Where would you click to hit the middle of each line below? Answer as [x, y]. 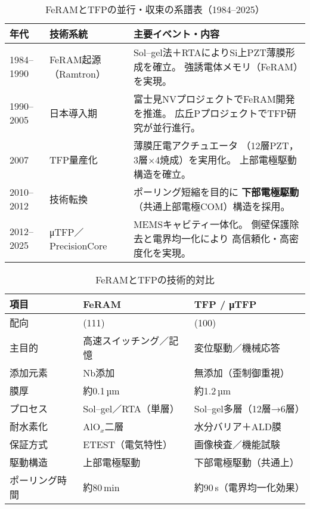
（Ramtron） [77, 74]
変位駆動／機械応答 [237, 348]
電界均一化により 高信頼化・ [216, 238]
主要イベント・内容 [176, 34]
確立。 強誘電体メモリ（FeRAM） [225, 67]
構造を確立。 [162, 174]
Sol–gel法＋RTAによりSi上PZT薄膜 [209, 52]
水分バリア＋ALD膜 [238, 426]
